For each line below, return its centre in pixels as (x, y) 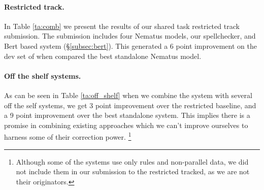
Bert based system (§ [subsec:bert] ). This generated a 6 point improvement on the (130, 45)
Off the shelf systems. (43, 75)
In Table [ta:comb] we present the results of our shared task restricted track (122, 26)
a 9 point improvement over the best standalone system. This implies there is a (127, 115)
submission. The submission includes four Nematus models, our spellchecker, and (130, 36)
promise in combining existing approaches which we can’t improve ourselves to (126, 125)
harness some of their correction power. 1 (68, 136)
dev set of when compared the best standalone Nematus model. (103, 56)
